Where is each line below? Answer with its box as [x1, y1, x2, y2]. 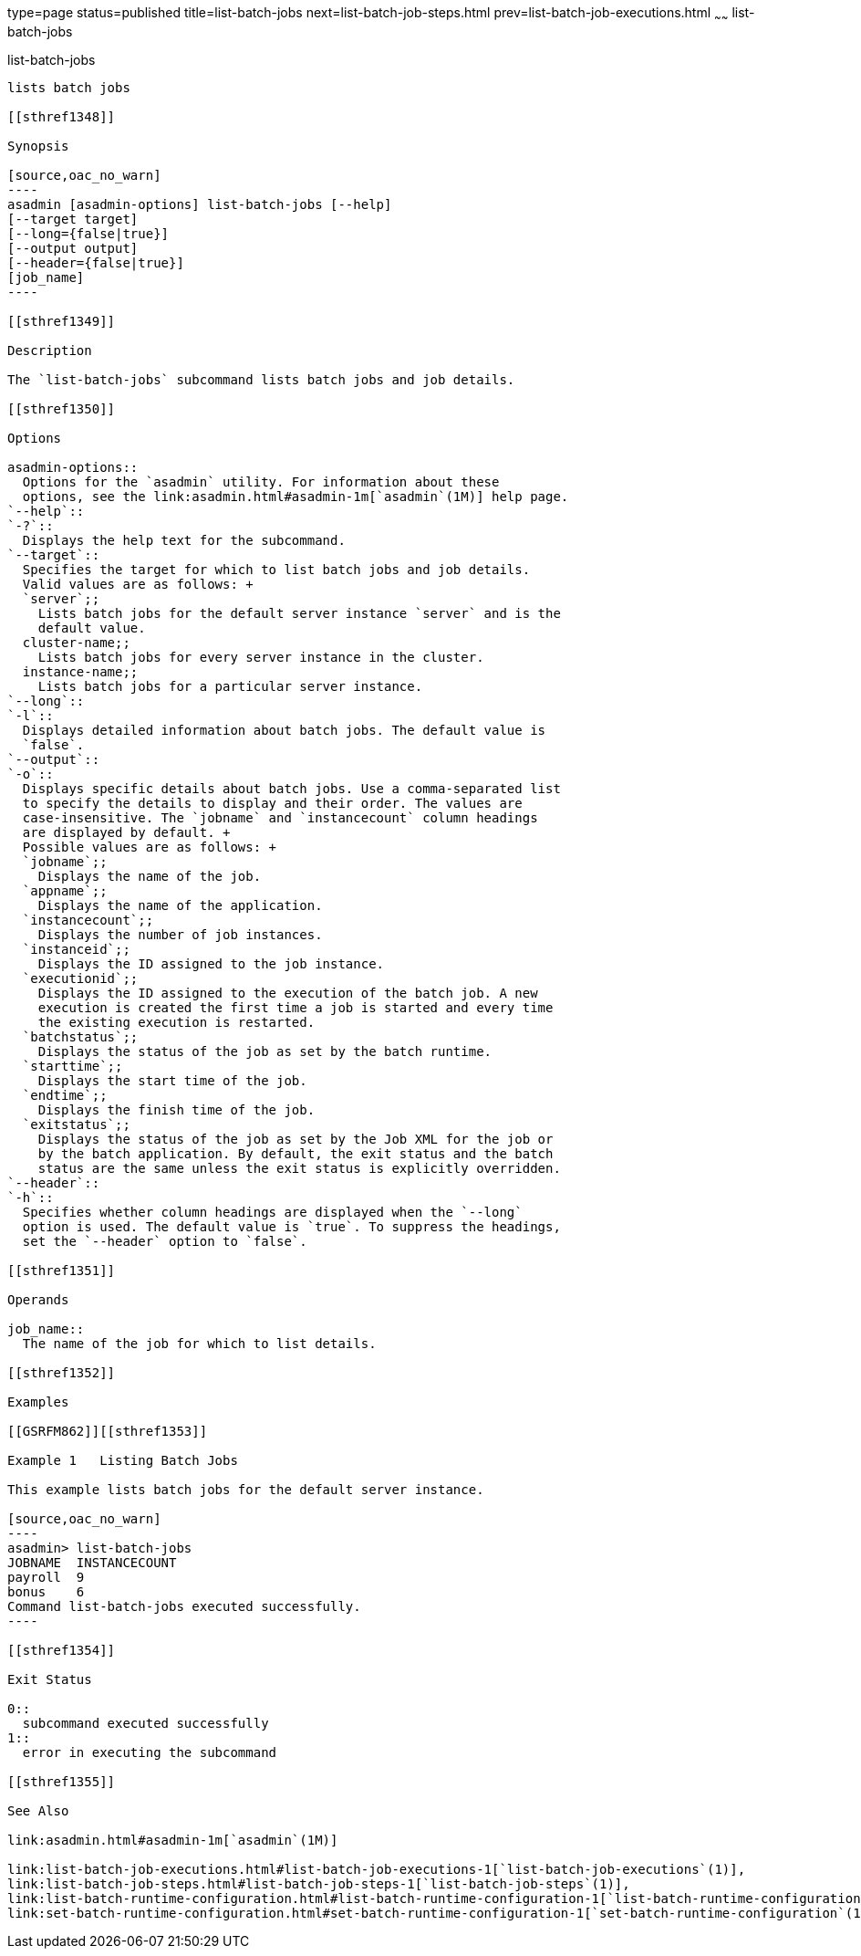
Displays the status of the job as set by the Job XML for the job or [37, 1131, 554, 1146]
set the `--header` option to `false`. [22, 1233, 307, 1249]
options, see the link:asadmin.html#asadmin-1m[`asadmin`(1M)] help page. [22, 488, 569, 504]
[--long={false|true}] [7, 225, 170, 241]
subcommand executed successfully [22, 1715, 269, 1731]
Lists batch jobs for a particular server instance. [37, 678, 423, 694]
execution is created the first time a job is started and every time [37, 999, 554, 1015]
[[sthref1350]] [7, 401, 116, 416]
